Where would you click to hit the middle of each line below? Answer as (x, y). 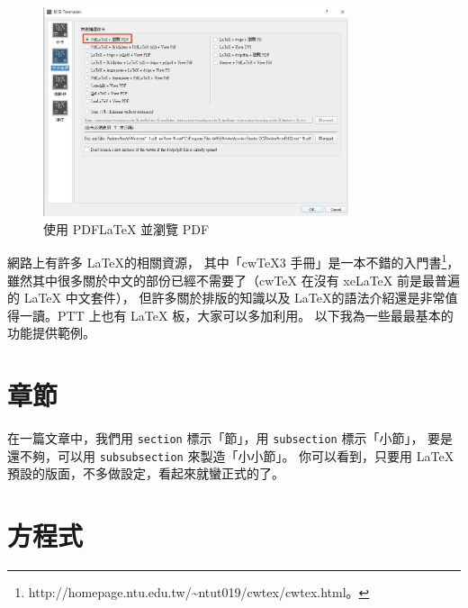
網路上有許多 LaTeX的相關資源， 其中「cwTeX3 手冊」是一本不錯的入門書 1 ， (234, 261)
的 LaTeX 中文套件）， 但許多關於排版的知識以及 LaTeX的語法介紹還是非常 (226, 298)
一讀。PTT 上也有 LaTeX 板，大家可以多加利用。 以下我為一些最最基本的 (236, 315)
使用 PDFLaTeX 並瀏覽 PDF (126, 228)
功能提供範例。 (51, 333)
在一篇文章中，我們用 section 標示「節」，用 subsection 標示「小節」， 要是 (230, 438)
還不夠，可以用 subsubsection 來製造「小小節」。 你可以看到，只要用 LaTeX (231, 455)
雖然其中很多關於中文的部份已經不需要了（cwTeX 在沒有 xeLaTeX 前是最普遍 (234, 280)
